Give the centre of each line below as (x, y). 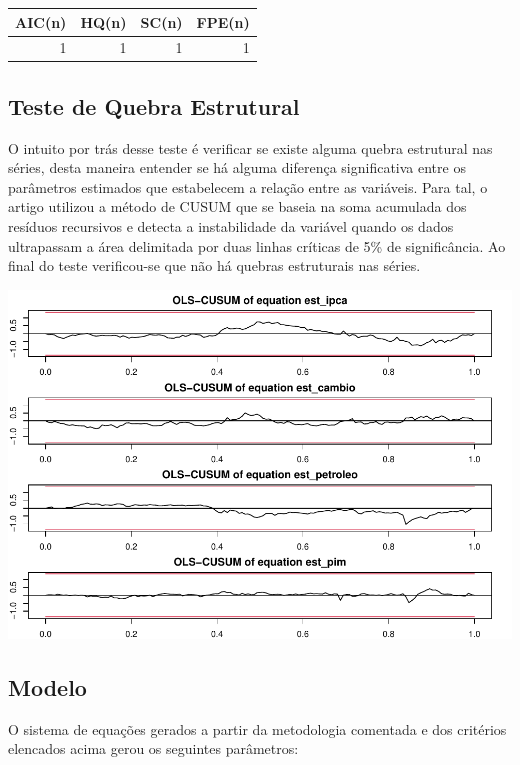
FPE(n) (223, 21)
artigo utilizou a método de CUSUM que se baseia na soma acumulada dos (237, 206)
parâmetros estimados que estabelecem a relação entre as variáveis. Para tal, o (248, 186)
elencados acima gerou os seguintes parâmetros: (153, 748)
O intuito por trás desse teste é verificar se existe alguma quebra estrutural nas (250, 147)
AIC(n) (41, 21)
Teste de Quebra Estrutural (154, 105)
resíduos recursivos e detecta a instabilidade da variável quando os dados (231, 226)
